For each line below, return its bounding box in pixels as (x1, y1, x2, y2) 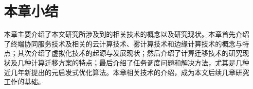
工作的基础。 (4, 76, 45, 87)
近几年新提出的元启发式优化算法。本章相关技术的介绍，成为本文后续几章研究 (4, 67, 249, 77)
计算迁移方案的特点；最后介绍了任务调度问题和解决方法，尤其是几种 (31, 57, 249, 67)
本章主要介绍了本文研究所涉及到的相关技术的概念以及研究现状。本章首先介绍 (4, 29, 249, 39)
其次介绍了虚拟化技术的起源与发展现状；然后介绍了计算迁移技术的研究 (17, 48, 242, 58)
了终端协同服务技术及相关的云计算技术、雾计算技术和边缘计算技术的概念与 (4, 38, 242, 48)
